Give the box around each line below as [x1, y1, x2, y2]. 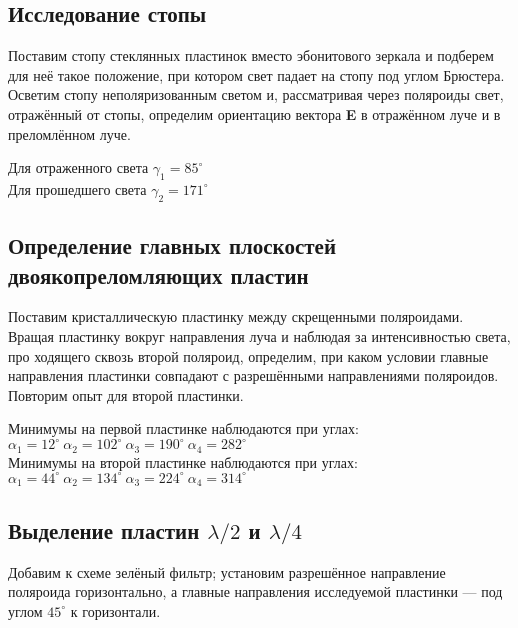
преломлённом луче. [8, 123, 131, 144]
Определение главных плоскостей [8, 230, 336, 261]
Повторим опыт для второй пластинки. [8, 384, 244, 405]
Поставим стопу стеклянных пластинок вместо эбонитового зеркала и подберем [8, 45, 494, 66]
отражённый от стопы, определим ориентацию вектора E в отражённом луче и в [8, 103, 501, 124]
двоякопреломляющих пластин [8, 259, 309, 290]
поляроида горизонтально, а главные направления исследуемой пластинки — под [8, 581, 503, 602]
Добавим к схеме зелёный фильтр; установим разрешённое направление [8, 561, 446, 582]
